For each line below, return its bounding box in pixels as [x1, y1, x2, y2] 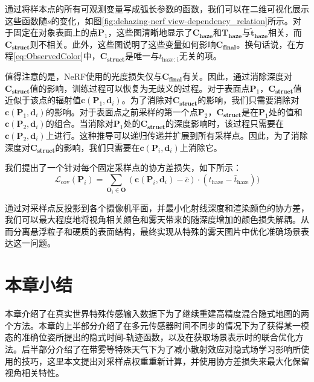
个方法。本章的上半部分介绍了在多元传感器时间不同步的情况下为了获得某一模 [5, 319, 309, 331]
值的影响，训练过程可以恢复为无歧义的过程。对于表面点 [30, 81, 250, 94]
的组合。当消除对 [45, 117, 114, 130]
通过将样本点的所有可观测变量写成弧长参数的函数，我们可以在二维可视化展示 [5, 2, 309, 14]
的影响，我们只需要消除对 [197, 94, 300, 106]
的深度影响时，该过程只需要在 [165, 117, 284, 130]
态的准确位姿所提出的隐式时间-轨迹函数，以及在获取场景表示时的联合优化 [5, 331, 295, 343]
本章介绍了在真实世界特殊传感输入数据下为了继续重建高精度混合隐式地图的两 [5, 307, 309, 320]
